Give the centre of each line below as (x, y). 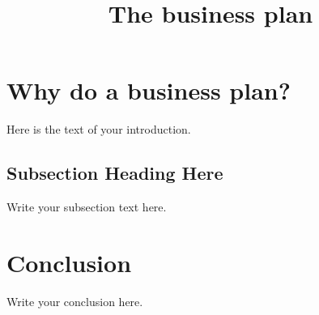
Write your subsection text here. (87, 207)
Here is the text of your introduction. (99, 129)
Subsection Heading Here (115, 173)
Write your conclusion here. (75, 301)
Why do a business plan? (149, 90)
